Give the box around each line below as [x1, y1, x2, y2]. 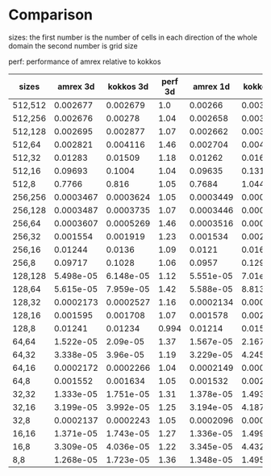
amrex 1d [192, 81, 231, 92]
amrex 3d [57, 81, 95, 92]
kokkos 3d [107, 81, 149, 92]
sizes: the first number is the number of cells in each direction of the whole [8, 32, 258, 42]
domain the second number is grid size [8, 40, 139, 50]
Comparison [8, 6, 94, 24]
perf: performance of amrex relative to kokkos [8, 57, 161, 66]
